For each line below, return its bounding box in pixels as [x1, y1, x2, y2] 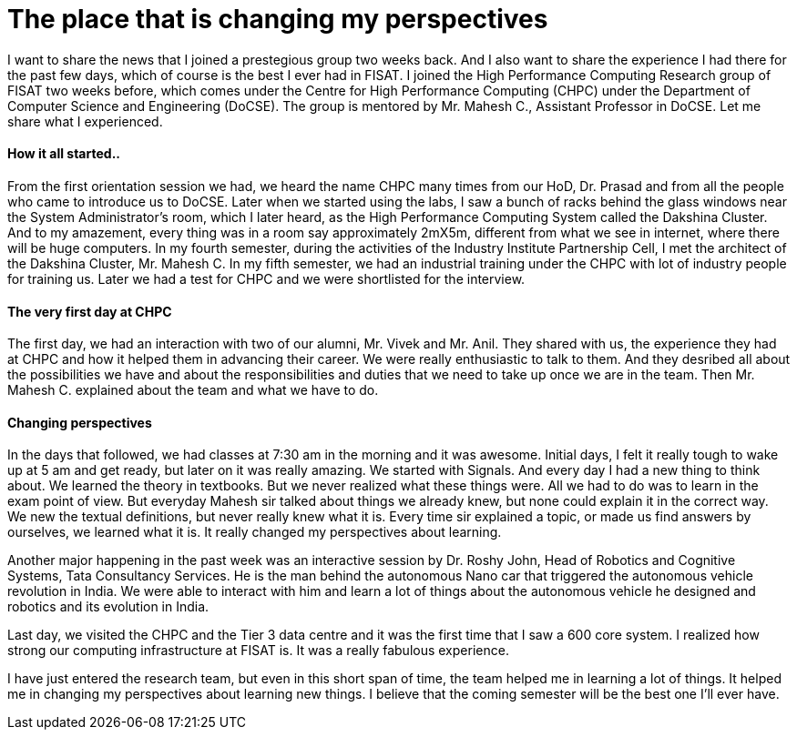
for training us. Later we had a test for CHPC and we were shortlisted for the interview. [7, 270, 526, 287]
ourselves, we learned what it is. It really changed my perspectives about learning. [7, 524, 502, 540]
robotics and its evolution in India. [7, 599, 209, 615]
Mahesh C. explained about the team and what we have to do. [7, 382, 379, 399]
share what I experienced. [7, 113, 163, 129]
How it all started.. [7, 146, 120, 162]
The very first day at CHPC [7, 303, 172, 319]
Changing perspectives [7, 414, 152, 430]
